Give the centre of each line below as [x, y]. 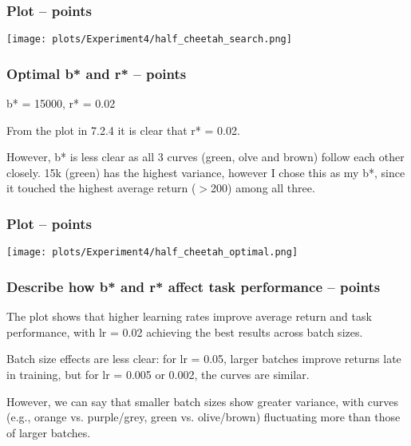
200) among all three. [263, 188]
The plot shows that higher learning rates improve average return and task [189, 316]
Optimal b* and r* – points [97, 73]
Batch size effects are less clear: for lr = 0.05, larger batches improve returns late [204, 359]
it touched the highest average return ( [101, 188]
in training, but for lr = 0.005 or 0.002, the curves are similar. [158, 374]
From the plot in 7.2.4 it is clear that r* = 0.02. [123, 130]
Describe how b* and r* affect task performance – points [194, 286]
